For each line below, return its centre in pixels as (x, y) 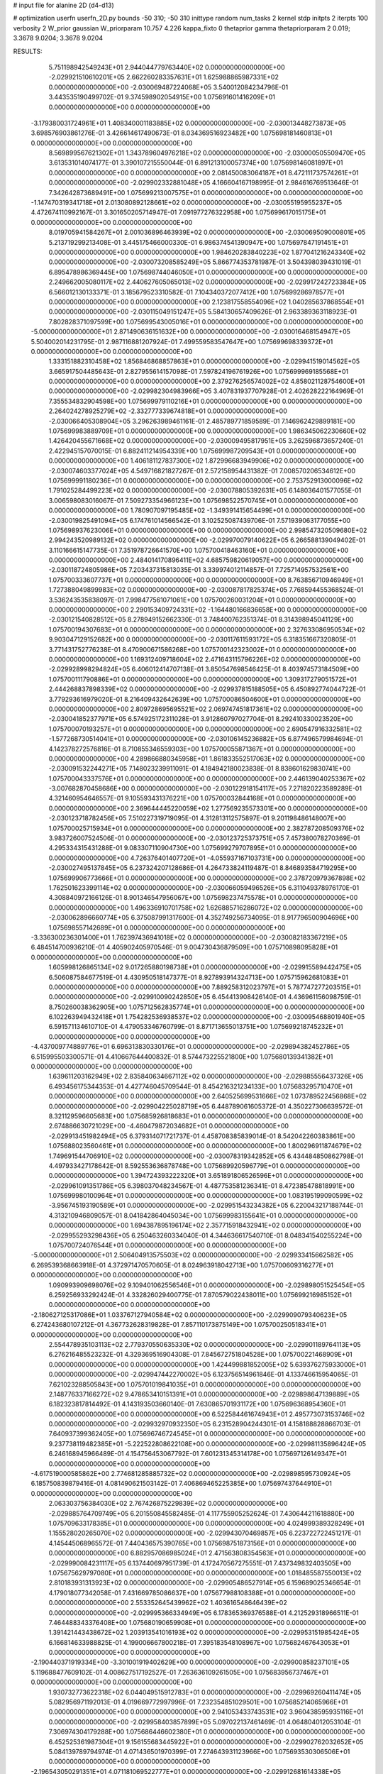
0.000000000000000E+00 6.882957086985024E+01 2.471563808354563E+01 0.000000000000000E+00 (207, 1553)
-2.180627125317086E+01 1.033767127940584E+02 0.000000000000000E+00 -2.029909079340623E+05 (189, 1315)
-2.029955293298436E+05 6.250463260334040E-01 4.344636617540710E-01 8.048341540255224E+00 (205, 1235)
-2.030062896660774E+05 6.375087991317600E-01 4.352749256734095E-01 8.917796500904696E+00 (204, 918)
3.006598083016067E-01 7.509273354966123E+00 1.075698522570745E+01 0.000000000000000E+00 (203, 500)
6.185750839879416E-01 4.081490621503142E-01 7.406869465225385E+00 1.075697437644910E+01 (182, 1484)
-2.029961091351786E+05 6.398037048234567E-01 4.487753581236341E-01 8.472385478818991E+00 (201, 1186)
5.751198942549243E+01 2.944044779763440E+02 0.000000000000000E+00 (167, 67)
